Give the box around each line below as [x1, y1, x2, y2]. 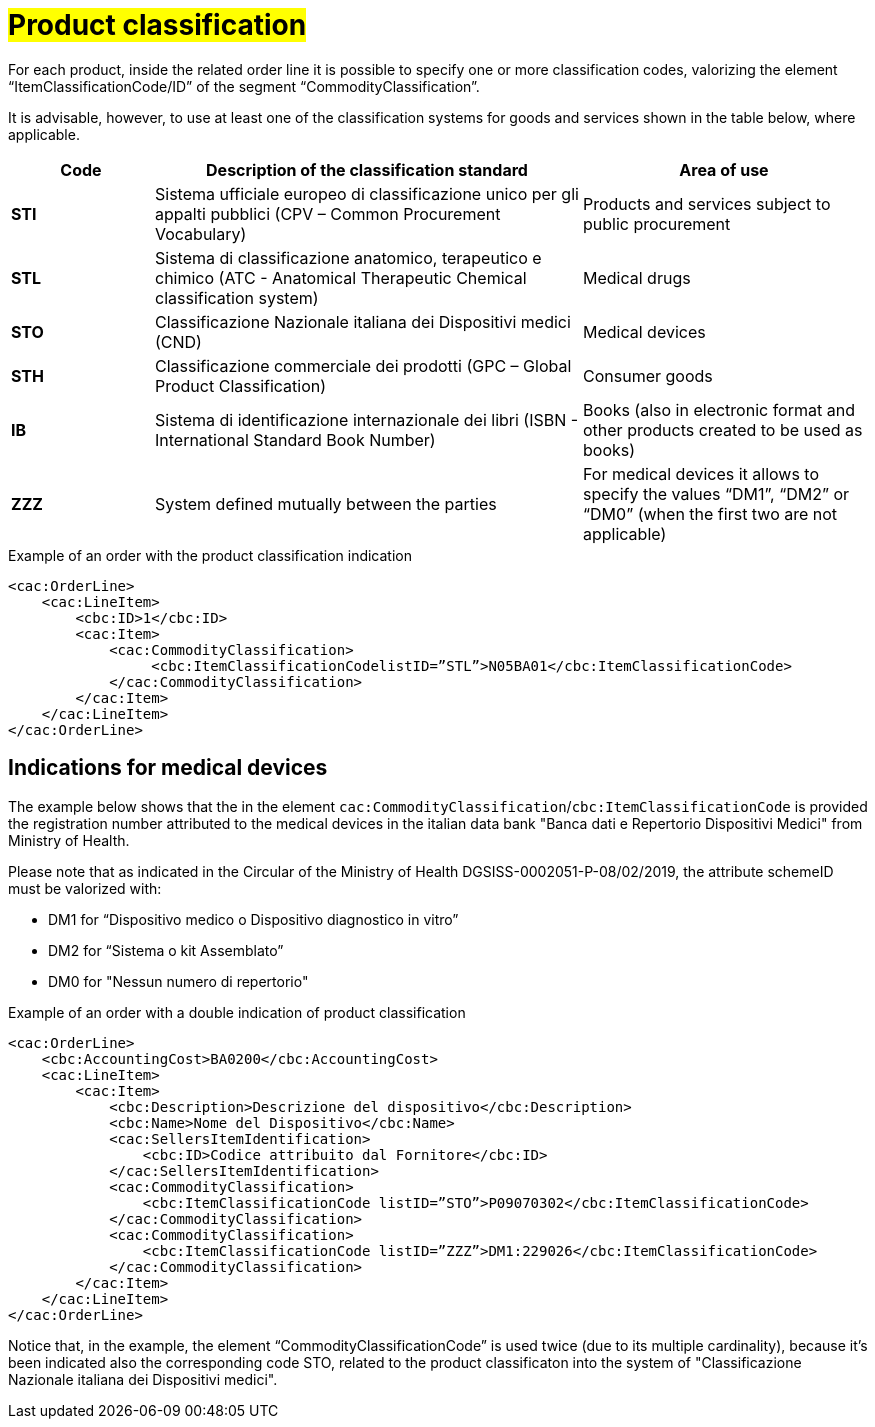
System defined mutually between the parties [154, 493, 497, 514]
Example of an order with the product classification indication [8, 546, 412, 564]
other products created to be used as [582, 419, 863, 440]
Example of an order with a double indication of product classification [8, 1003, 466, 1021]
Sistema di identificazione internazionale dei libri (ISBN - [154, 409, 579, 430]
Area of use [679, 159, 769, 180]
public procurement [582, 213, 731, 234]
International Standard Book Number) [154, 429, 436, 450]
